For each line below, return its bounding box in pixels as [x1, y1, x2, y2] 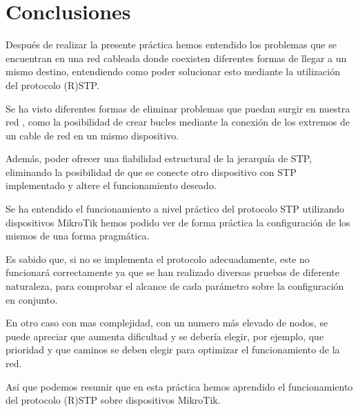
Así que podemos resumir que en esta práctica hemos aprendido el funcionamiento [6, 379, 353, 393]
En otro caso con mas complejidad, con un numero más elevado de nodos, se [6, 315, 328, 330]
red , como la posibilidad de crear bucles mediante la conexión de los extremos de [6, 115, 350, 129]
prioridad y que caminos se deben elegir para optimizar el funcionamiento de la [6, 342, 340, 357]
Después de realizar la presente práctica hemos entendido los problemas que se [6, 37, 337, 52]
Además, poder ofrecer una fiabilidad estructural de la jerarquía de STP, [6, 151, 312, 166]
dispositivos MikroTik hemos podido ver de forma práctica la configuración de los [6, 215, 350, 229]
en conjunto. [6, 292, 58, 306]
